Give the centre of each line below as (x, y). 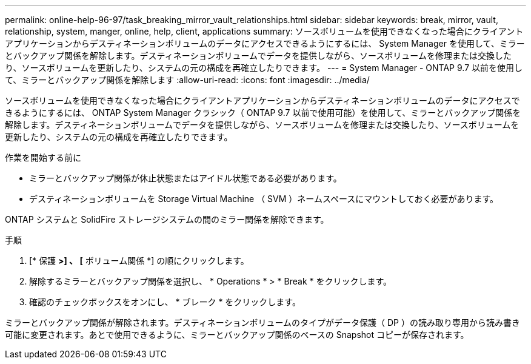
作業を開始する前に (43, 157)
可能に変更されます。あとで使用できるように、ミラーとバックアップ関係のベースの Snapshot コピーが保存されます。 (237, 335)
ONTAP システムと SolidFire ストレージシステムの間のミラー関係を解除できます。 (167, 219)
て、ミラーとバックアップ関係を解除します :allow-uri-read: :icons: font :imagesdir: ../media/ (187, 80)
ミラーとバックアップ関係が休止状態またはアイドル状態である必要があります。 (185, 178)
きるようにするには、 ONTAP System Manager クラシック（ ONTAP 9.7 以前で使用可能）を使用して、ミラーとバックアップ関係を (263, 113)
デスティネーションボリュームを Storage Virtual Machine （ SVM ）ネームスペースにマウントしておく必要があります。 (264, 199)
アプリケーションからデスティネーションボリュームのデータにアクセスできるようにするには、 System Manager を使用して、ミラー (265, 43)
